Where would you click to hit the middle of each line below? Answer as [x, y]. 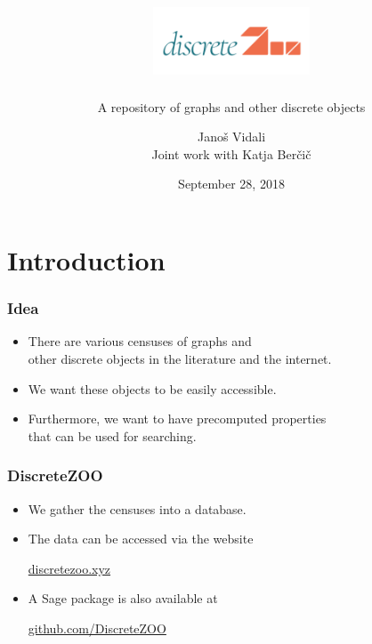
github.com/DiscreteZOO [97, 628]
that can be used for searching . [112, 435]
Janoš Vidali [231, 137]
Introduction [86, 260]
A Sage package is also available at [123, 598]
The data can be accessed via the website [141, 539]
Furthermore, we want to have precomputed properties [177, 419]
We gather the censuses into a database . [137, 508]
